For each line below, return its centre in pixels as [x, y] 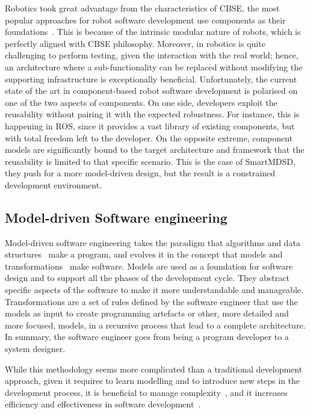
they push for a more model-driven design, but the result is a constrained [140, 173]
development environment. [54, 184]
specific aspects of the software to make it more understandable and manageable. [154, 290]
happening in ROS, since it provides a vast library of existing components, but [150, 125]
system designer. [35, 349]
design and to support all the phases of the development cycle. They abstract [147, 278]
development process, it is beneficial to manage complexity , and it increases [146, 392]
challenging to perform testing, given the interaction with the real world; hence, [152, 55]
